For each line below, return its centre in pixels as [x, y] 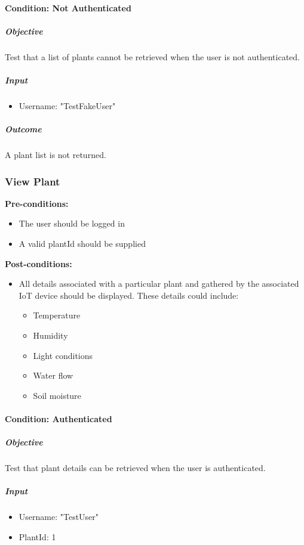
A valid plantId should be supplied [82, 244]
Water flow [53, 375]
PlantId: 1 [37, 536]
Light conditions [63, 355]
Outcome [23, 129]
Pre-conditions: [37, 203]
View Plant [33, 181]
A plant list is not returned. [56, 155]
